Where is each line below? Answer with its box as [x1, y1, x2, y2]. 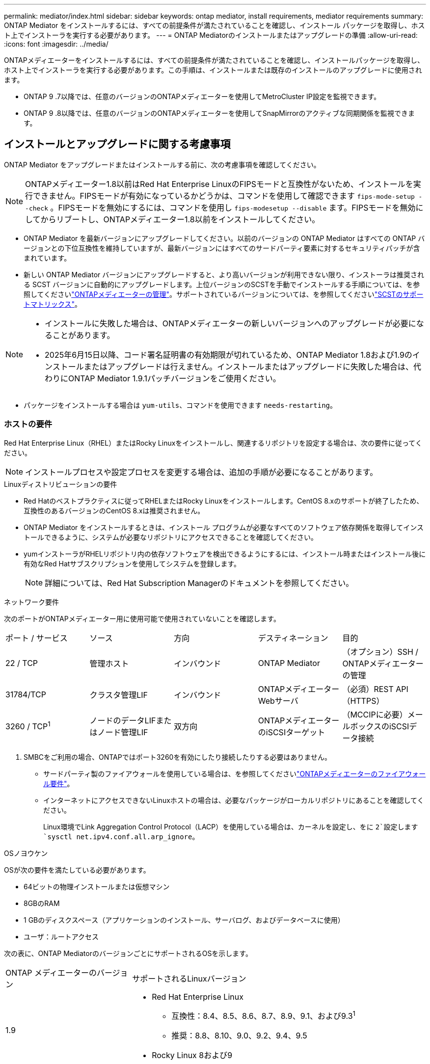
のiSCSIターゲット [258, 727, 325, 737]
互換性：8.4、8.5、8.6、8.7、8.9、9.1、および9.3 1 [171, 1009, 355, 1021]
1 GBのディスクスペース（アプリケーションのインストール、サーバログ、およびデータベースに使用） [24, 915, 345, 924]
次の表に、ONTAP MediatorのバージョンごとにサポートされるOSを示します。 [4, 949, 252, 958]
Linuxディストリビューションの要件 [4, 479, 117, 488]
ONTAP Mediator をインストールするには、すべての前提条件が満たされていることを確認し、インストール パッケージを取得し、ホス [4, 21, 425, 29]
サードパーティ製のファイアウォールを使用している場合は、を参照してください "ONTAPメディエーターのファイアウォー [43, 769, 426, 778]
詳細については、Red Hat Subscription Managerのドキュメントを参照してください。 [45, 578, 354, 588]
